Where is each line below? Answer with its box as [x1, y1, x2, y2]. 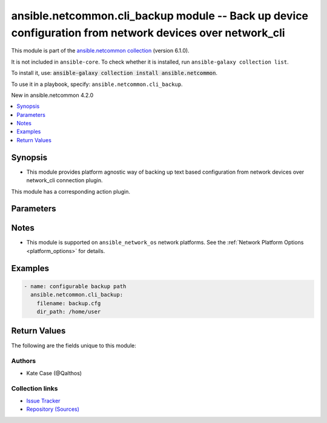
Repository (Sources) [26, 405, 80, 413]
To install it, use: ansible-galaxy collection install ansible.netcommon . [11, 70, 218, 77]
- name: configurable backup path [24, 283, 127, 290]
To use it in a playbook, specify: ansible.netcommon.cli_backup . [11, 80, 183, 88]
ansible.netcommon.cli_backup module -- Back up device [11, 9, 309, 22]
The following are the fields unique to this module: [11, 342, 136, 349]
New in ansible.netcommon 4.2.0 [11, 91, 94, 99]
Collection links [11, 384, 58, 393]
